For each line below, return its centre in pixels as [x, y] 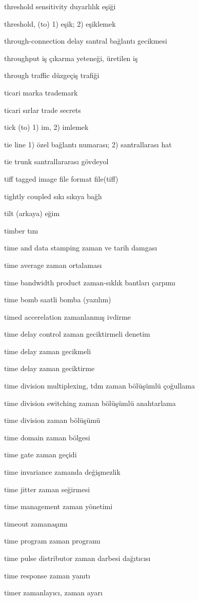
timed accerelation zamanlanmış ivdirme [68, 316]
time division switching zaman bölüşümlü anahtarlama [90, 403]
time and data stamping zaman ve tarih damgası [81, 248]
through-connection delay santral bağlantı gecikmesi [86, 41]
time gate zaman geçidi [41, 454]
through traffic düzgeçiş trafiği [52, 75]
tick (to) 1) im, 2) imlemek [46, 127]
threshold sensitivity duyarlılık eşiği [60, 6]
